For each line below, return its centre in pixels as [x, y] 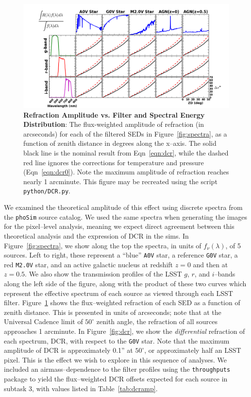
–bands [225, 274]
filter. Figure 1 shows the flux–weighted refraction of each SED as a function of [122, 302]
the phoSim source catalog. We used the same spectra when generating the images [126, 216]
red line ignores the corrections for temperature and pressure [114, 162]
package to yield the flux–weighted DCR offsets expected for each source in [116, 379]
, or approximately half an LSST [193, 350]
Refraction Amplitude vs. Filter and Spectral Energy [114, 114]
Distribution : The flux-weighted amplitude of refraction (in [114, 124]
